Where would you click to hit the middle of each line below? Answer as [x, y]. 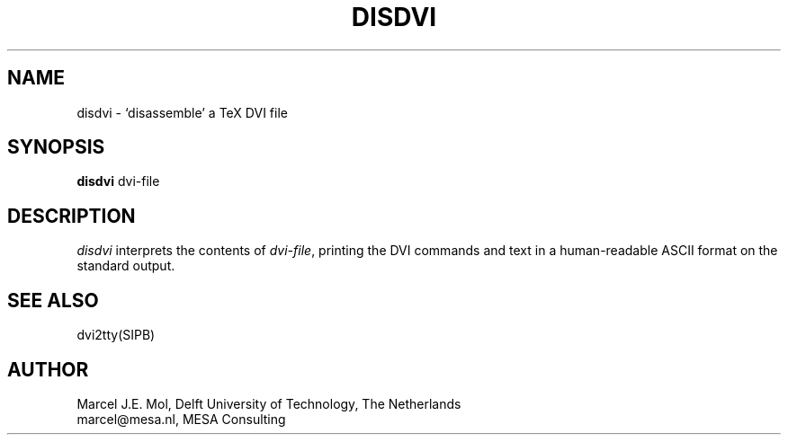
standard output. [126, 266]
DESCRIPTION [72, 216]
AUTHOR [48, 369]
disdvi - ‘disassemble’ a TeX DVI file [182, 112]
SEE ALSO [53, 300]
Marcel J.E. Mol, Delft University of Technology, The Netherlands [269, 403]
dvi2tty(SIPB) [116, 335]
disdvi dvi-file [118, 181]
